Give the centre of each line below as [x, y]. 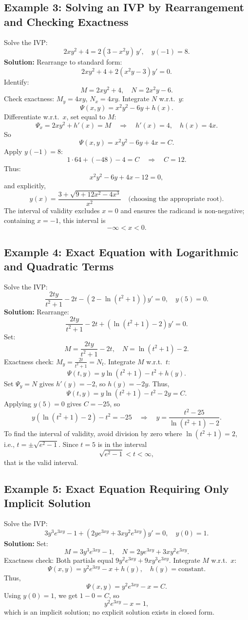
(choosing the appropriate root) [175, 199]
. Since [68, 444]
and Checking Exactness [66, 21]
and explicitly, [25, 185]
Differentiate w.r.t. [32, 116]
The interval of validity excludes [52, 210]
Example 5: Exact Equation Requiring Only [116, 488]
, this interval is [82, 220]
